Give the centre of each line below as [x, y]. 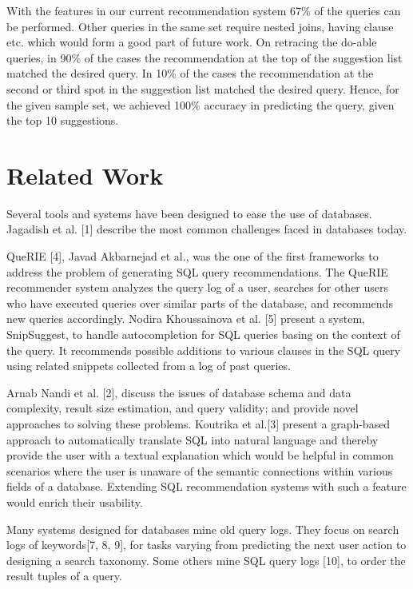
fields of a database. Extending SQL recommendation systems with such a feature [206, 486]
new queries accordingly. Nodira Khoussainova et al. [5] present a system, [186, 318]
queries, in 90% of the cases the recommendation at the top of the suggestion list [205, 57]
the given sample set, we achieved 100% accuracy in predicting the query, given [201, 104]
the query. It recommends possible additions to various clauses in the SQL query [204, 350]
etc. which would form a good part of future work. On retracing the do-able [192, 42]
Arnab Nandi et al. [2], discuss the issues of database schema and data [179, 392]
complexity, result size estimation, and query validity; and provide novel [183, 408]
